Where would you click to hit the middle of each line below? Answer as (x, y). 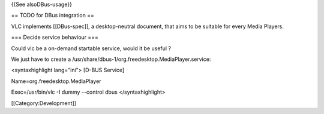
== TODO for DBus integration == (52, 16)
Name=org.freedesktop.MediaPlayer (56, 81)
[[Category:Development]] (43, 103)
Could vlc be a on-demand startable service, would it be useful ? (91, 48)
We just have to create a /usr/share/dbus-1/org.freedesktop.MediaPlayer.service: (111, 59)
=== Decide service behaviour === (55, 37)
